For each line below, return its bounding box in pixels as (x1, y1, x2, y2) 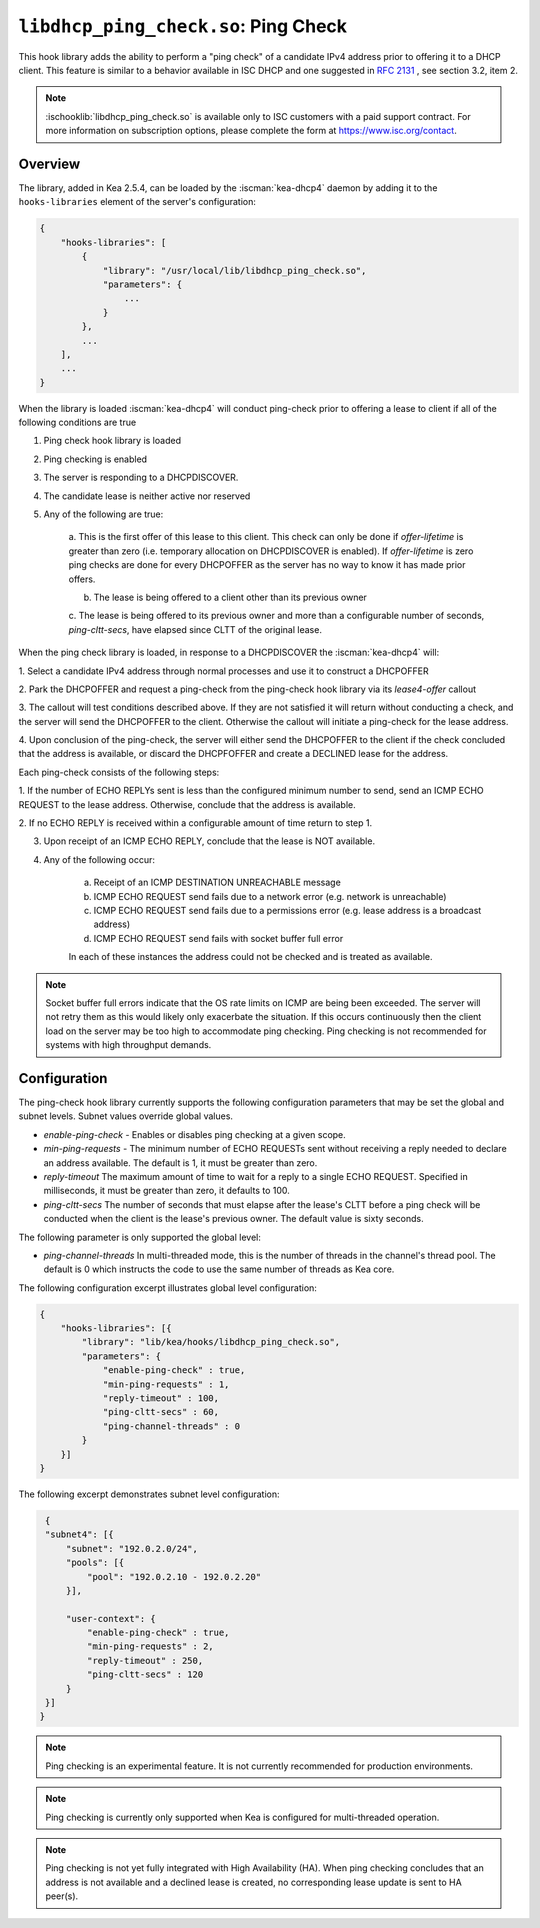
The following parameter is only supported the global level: (18, 1231, 262, 1243)
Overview (18, 155, 81, 172)
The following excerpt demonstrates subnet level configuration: (18, 1488, 280, 1500)
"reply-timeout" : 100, (102, 1393, 220, 1404)
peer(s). (45, 1890, 79, 1902)
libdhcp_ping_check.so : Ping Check (18, 15, 348, 37)
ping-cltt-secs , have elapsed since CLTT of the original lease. (68, 623, 322, 635)
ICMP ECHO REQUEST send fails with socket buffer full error (93, 932, 344, 944)
